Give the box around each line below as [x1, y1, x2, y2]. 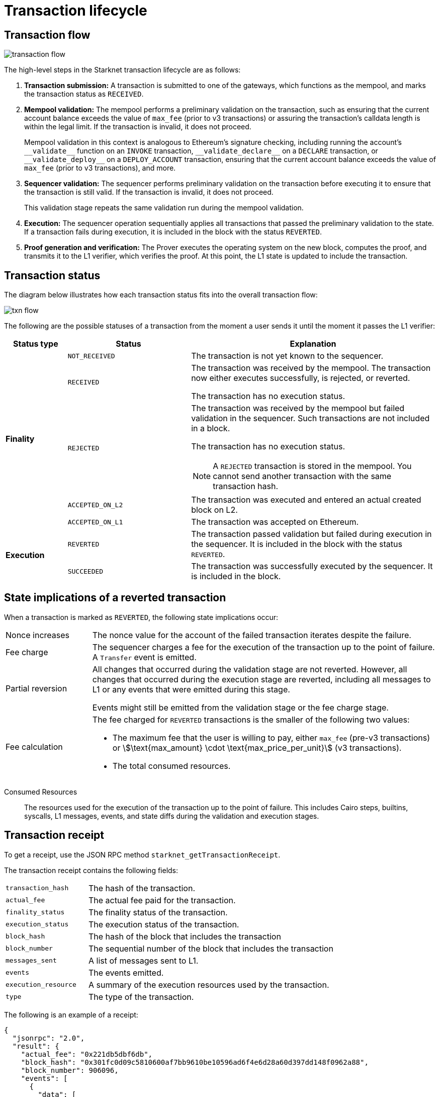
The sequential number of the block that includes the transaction [88, 943, 333, 954]
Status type [13, 339, 58, 349]
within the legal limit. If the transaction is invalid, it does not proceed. [24, 122, 251, 131]
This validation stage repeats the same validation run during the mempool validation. [24, 203, 304, 212]
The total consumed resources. [112, 760, 231, 771]
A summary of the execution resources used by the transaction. [88, 979, 329, 990]
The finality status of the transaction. [88, 907, 228, 917]
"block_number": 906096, [21, 1066, 119, 1074]
